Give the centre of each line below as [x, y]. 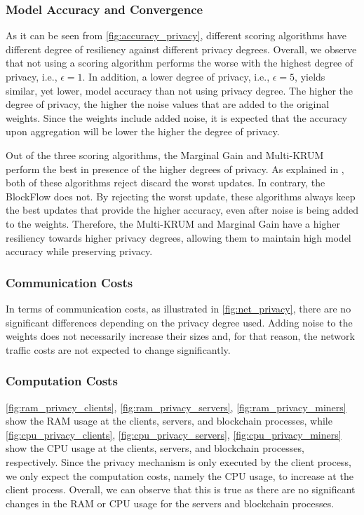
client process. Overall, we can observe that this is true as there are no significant [181, 489]
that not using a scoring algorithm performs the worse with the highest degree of [180, 63]
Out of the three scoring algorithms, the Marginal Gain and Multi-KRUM [165, 154]
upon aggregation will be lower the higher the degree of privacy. [143, 131]
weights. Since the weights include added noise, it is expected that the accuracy [176, 117]
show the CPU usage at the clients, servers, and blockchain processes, [155, 448]
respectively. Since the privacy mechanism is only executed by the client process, [178, 461]
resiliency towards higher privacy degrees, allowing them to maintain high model [178, 237]
